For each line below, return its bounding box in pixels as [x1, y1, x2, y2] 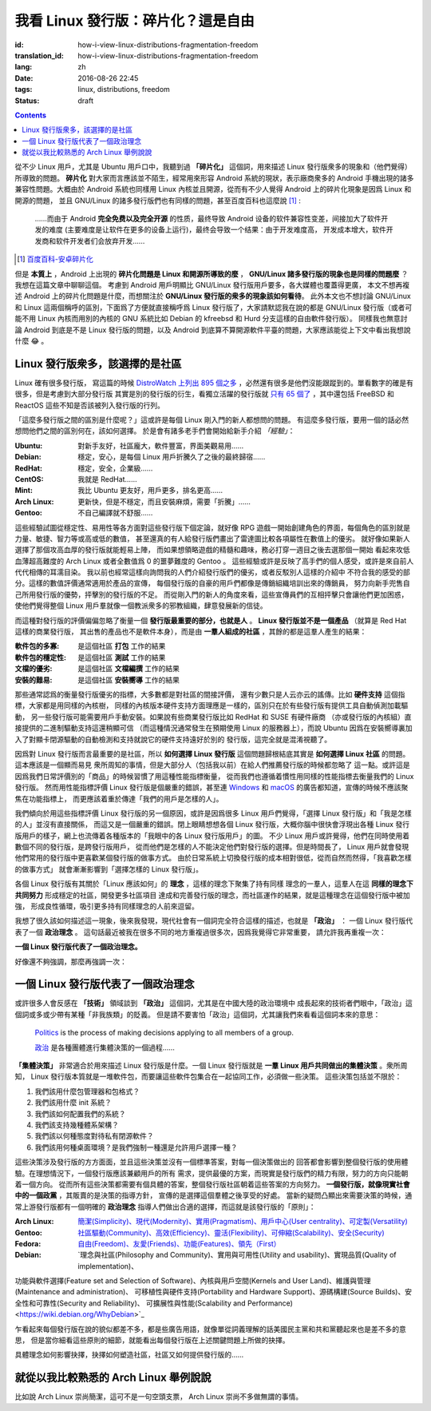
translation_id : [14, 50, 64, 60]
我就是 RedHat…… [77, 474, 137, 483]
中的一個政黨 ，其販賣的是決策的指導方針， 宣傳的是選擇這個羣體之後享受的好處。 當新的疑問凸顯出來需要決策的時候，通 [14, 1190, 413, 1200]
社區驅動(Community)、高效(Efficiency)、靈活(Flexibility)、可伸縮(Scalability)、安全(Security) [77, 1227, 385, 1238]
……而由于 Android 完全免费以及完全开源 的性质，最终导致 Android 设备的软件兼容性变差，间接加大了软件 [34, 214, 382, 224]
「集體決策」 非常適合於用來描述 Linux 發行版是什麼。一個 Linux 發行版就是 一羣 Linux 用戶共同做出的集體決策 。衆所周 [14, 1061, 408, 1071]
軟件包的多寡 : [14, 642, 60, 651]
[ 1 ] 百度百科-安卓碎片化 [17, 254, 93, 264]
